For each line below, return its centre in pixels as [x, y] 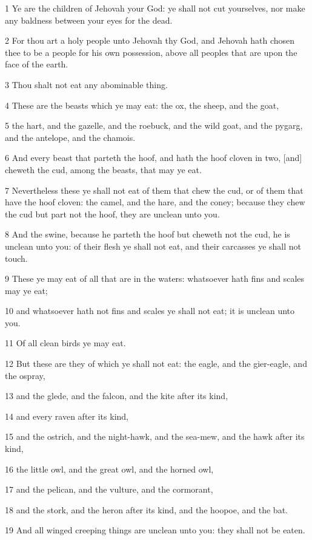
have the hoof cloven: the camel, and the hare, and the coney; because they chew [155, 202]
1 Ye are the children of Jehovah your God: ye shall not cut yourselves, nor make [155, 8]
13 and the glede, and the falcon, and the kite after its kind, [117, 396]
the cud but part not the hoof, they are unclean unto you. [112, 214]
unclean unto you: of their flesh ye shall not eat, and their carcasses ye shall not [153, 246]
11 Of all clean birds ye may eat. [65, 343]
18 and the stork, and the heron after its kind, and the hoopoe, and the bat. [146, 509]
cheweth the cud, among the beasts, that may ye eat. [103, 169]
